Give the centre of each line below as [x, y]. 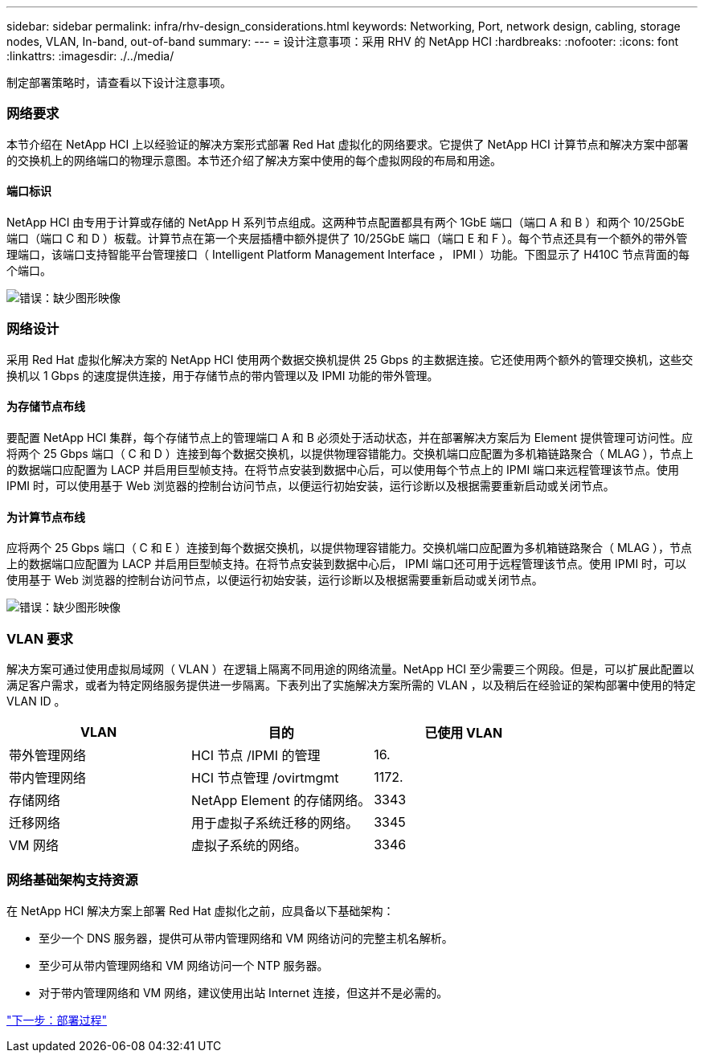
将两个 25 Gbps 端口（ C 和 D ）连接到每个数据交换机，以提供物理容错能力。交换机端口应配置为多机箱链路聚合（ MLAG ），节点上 [350, 453]
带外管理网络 [48, 755]
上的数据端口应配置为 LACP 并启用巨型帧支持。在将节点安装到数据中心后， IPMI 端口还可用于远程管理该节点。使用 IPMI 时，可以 [347, 564]
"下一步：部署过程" [57, 1020]
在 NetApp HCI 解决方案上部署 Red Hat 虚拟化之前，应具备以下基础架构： [201, 910]
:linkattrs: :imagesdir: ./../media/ [90, 56]
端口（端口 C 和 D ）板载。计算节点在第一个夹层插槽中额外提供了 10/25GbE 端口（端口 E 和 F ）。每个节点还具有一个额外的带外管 [347, 238]
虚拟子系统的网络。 [250, 845]
